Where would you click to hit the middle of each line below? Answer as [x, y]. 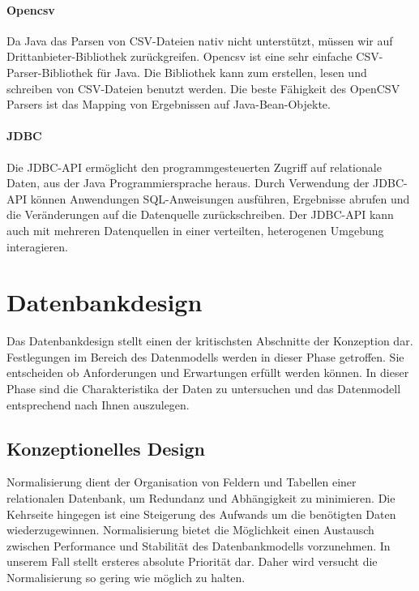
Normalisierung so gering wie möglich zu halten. [126, 577]
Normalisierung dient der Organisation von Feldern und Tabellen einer [182, 482]
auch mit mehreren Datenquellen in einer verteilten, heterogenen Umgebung [195, 230]
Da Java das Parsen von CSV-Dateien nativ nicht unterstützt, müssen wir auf [200, 40]
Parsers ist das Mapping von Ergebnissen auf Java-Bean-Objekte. [169, 104]
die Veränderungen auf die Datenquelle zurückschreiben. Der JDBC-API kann [200, 214]
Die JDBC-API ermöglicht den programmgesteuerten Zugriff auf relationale [194, 167]
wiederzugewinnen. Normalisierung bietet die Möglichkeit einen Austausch [190, 530]
